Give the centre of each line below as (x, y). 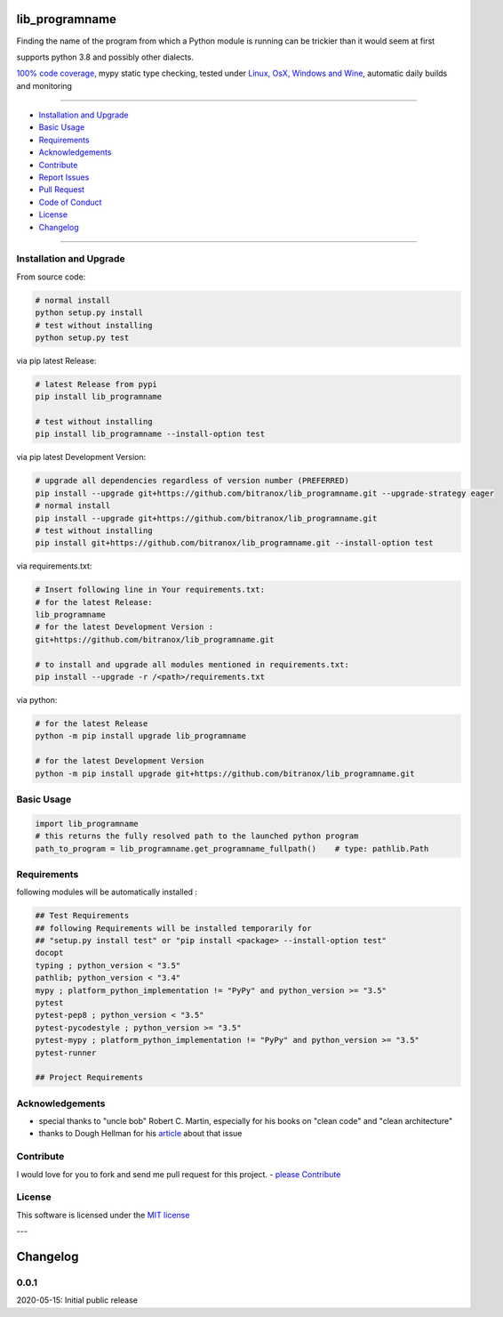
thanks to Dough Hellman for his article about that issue (140, 1134)
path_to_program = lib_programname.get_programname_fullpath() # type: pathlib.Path (232, 848)
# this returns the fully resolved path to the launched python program (197, 836)
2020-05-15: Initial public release (77, 1300)
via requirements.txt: (54, 566)
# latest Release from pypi (96, 384)
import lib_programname (87, 824)
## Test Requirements (82, 916)
